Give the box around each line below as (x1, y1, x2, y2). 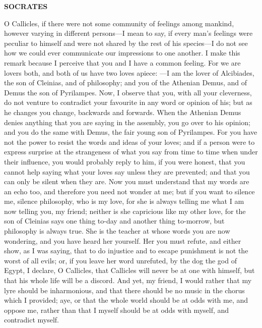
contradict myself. (4, 314, 59, 325)
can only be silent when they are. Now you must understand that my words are (4, 176, 249, 187)
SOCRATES (4, 1, 48, 11)
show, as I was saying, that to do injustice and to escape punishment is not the (4, 245, 248, 256)
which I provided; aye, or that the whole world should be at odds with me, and (4, 295, 248, 305)
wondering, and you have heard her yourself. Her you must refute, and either (4, 235, 241, 246)
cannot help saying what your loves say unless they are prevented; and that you (4, 166, 250, 177)
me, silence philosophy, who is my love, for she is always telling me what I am (4, 196, 244, 206)
